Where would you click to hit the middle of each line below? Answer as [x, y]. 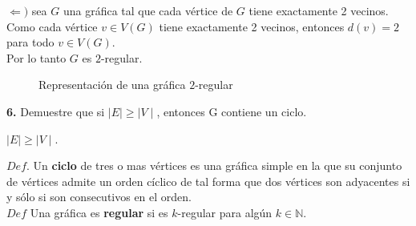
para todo [30, 42]
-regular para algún [225, 212]
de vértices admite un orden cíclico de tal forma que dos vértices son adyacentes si [208, 181]
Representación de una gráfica [112, 85]
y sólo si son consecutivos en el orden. [99, 197]
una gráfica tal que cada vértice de [148, 10]
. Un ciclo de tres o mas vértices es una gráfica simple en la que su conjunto [214, 165]
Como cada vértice [52, 26]
